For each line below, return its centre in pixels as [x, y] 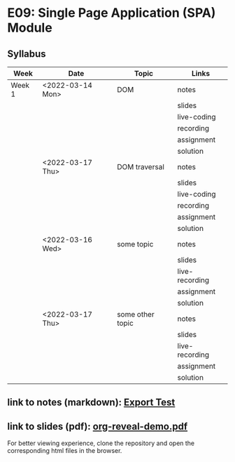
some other [136, 314]
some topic [135, 244]
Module [30, 28]
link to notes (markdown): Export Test [91, 403]
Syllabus [27, 54]
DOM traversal [140, 167]
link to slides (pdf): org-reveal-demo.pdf [98, 426]
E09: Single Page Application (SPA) [112, 13]
